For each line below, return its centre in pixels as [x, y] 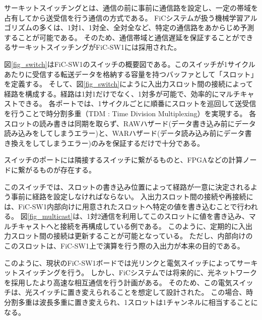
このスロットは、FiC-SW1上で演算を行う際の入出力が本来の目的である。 [124, 246]
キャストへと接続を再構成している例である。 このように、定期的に [128, 226]
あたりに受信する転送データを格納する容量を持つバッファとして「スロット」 [131, 74]
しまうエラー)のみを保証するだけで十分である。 [125, 143]
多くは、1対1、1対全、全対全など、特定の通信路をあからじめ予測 [147, 27]
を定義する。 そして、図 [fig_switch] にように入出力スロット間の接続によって [129, 84]
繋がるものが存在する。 [57, 169]
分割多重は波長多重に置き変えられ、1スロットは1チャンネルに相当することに [131, 302]
